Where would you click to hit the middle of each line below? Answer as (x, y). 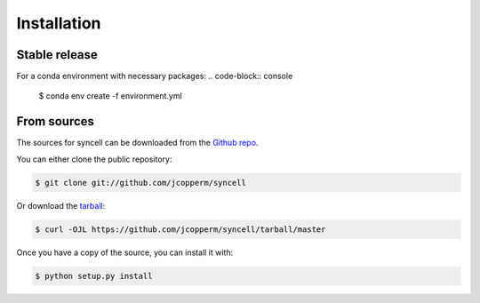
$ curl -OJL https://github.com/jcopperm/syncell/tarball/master (180, 229)
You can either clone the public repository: (94, 159)
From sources (56, 121)
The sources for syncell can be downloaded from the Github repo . (137, 143)
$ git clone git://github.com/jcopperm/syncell (140, 183)
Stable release (57, 55)
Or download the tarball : (61, 205)
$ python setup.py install (94, 276)
